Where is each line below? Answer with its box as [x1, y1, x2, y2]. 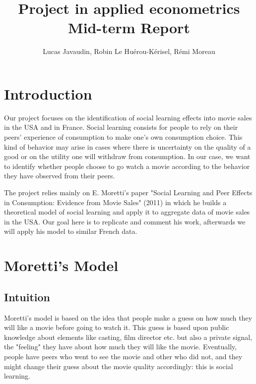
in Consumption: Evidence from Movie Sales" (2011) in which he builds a [4, 197, 227, 207]
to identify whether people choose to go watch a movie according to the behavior [4, 161, 250, 171]
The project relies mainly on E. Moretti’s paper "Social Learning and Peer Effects [4, 187, 253, 197]
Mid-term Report [68, 17, 190, 38]
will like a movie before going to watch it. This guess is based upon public [4, 322, 229, 332]
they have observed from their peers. [4, 170, 115, 181]
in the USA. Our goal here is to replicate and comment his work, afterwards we [4, 216, 246, 226]
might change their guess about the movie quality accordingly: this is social [4, 361, 233, 371]
